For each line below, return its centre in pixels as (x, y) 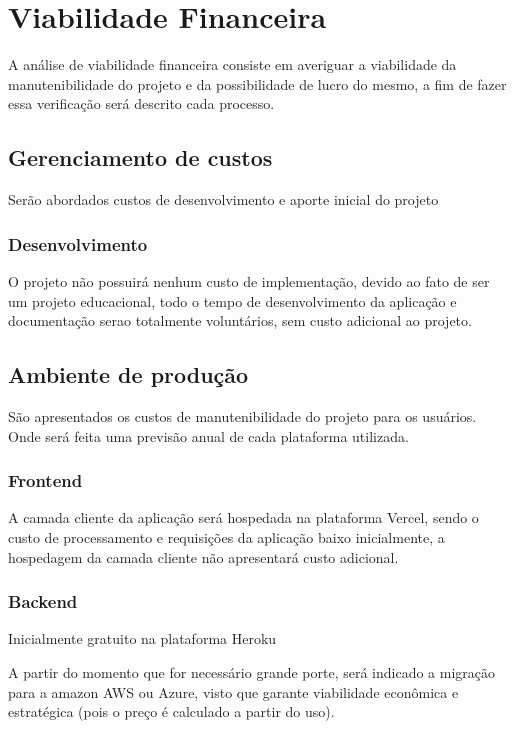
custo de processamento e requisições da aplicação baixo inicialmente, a (226, 536)
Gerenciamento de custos (140, 157)
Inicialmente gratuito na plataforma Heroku (142, 638)
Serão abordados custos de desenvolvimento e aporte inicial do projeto (223, 199)
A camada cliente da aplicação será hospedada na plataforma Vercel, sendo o (243, 517)
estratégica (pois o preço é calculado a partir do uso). (171, 711)
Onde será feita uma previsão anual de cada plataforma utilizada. (208, 435)
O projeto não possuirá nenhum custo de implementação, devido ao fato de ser (249, 280)
